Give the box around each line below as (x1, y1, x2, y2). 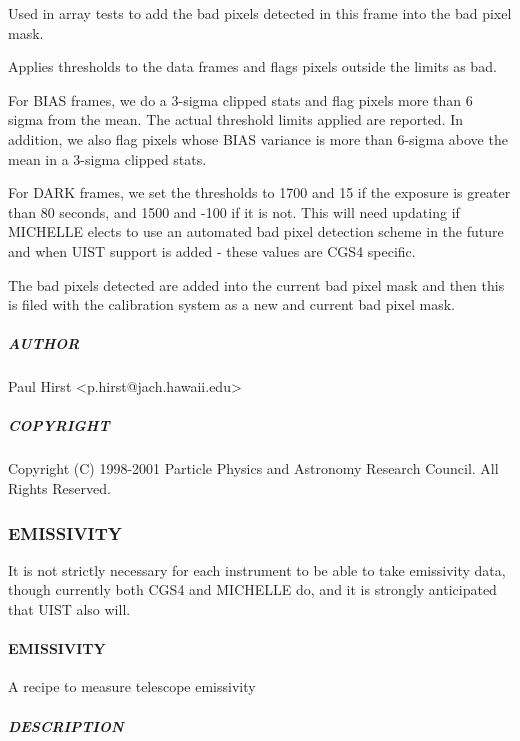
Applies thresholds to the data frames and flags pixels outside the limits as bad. (8, 56, 497, 77)
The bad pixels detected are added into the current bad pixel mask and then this (8, 274, 505, 295)
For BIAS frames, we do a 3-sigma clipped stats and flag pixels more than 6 (8, 89, 473, 110)
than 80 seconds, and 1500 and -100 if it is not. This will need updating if (8, 201, 460, 222)
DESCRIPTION (8, 715, 124, 736)
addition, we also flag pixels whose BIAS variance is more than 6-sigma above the (8, 128, 508, 149)
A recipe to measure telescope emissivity (8, 676, 256, 697)
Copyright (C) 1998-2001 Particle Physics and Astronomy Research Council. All (8, 458, 499, 479)
